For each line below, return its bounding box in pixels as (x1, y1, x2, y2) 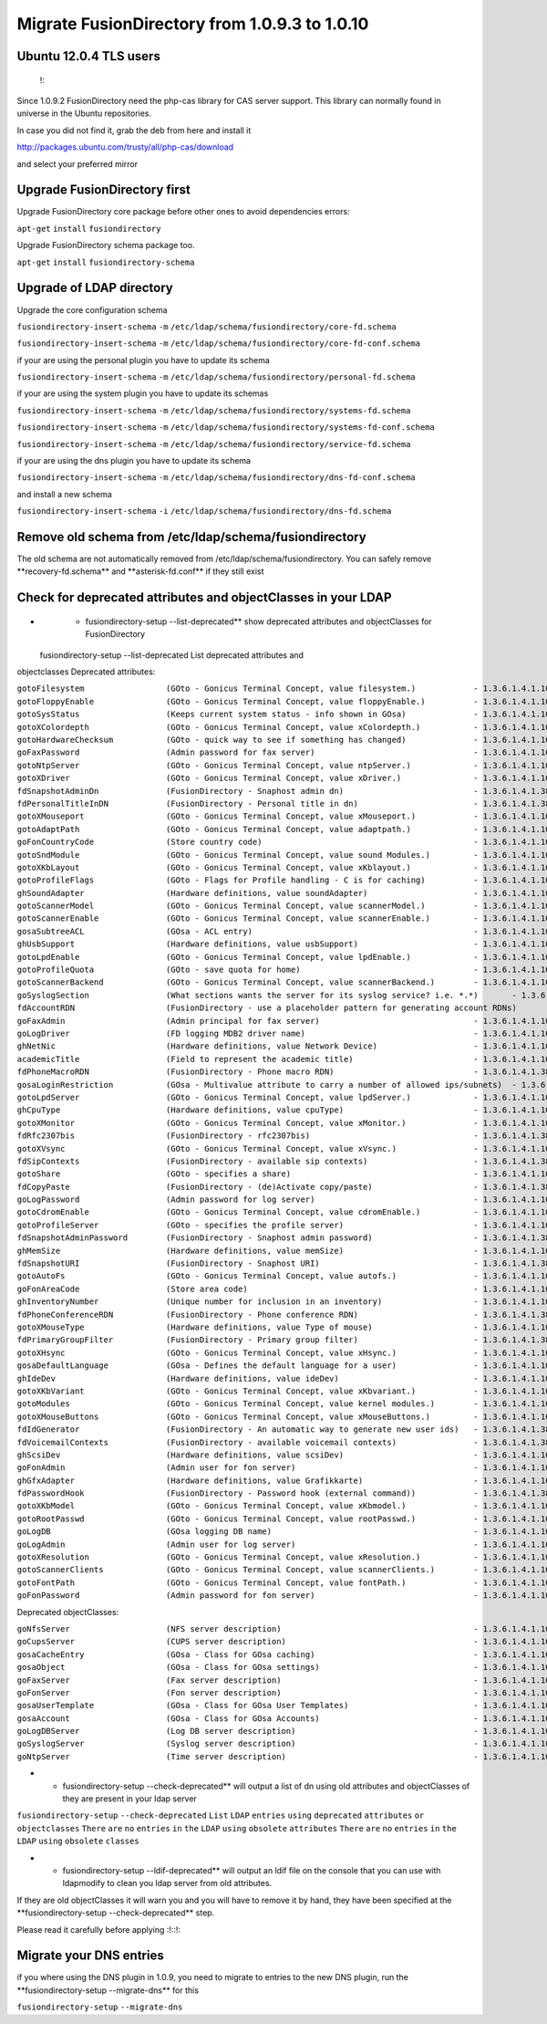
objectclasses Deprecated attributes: (16, 666, 156, 677)
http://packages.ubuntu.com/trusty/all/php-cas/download (16, 141, 234, 152)
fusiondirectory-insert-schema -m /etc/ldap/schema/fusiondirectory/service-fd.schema (16, 439, 411, 449)
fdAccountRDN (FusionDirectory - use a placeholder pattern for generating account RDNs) (16, 1003, 517, 1013)
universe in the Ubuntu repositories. (16, 108, 152, 119)
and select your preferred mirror (16, 158, 139, 169)
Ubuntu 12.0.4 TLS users (16, 48, 161, 64)
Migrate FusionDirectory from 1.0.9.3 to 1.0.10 (16, 14, 369, 34)
